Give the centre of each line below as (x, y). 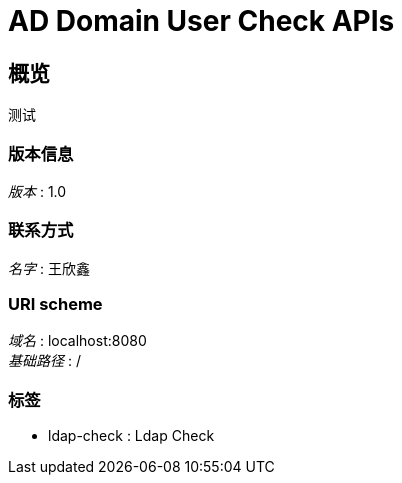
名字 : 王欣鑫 (49, 268)
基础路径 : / (44, 361)
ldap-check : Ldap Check (131, 436)
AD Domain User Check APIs (201, 21)
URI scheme (55, 304)
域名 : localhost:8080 (77, 341)
